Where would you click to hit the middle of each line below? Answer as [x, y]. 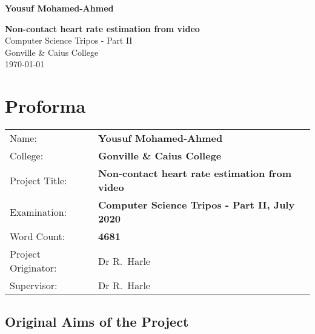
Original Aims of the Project [97, 322]
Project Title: [38, 180]
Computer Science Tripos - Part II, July [197, 205]
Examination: [38, 212]
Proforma [45, 106]
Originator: [33, 268]
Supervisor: [34, 286]
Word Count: [38, 236]
